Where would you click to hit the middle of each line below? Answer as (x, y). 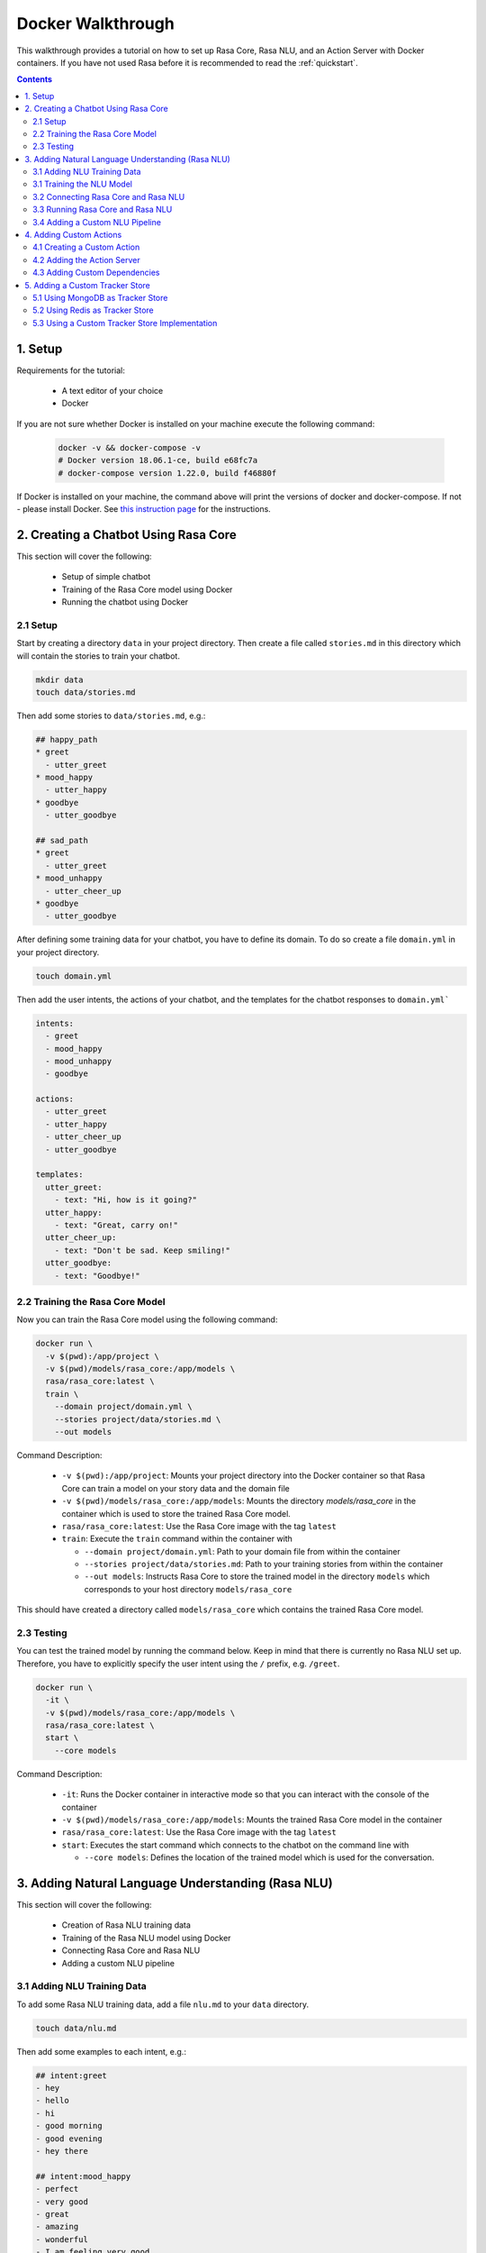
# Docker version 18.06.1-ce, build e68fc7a (158, 461)
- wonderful (62, 2239)
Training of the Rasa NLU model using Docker (146, 1938)
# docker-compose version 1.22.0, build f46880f (167, 473)
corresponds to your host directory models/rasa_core (188, 1589)
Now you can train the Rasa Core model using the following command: (147, 1319)
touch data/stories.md (85, 692)
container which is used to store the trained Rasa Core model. (176, 1513)
